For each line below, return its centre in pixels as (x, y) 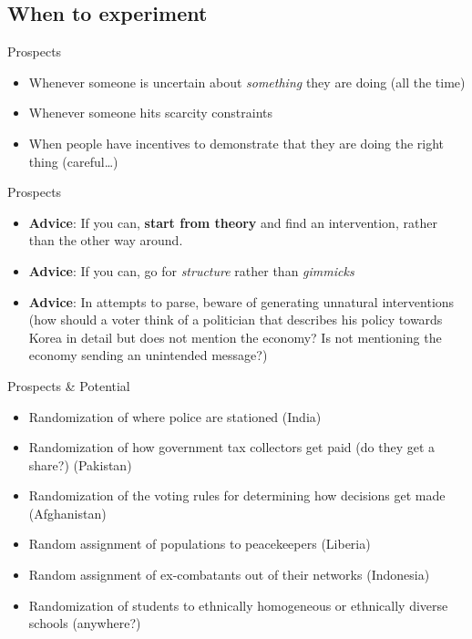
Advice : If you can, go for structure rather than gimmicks (191, 270)
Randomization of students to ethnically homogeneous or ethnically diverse (238, 605)
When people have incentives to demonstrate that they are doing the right (236, 143)
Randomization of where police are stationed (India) (175, 416)
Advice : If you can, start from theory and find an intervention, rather (233, 222)
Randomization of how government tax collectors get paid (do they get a (232, 447)
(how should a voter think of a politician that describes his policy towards (236, 319)
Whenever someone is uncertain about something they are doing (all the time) (247, 82)
